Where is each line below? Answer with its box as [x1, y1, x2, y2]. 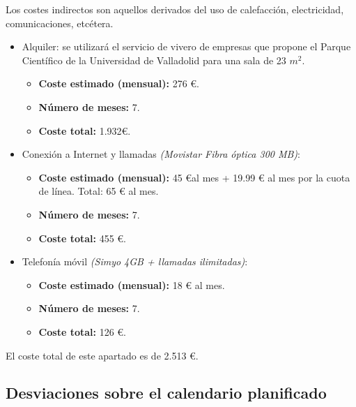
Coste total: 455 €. [38, 230, 126, 245]
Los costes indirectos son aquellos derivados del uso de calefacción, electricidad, [6, 2, 344, 16]
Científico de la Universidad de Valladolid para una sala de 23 [22, 52, 286, 67]
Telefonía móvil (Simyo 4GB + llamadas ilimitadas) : [22, 254, 248, 269]
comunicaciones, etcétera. [6, 15, 114, 30]
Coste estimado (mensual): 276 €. [38, 76, 199, 91]
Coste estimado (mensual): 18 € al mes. [38, 277, 225, 292]
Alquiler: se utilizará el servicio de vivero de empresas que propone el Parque [22, 39, 351, 54]
